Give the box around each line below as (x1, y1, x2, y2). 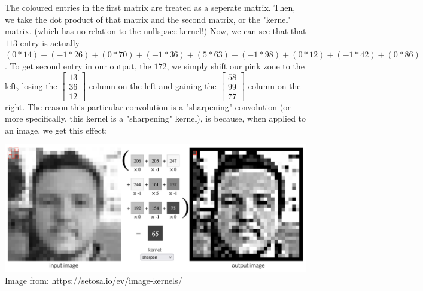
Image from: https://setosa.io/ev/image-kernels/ (5, 274, 182, 286)
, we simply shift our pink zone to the (166, 59, 305, 72)
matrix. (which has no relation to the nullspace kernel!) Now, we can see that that (5, 25, 306, 37)
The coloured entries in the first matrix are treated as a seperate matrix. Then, (5, 1, 296, 13)
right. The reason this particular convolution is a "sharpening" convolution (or (5, 100, 291, 113)
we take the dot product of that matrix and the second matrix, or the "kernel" (5, 13, 291, 25)
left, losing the (5, 79, 57, 92)
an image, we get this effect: (5, 123, 108, 136)
